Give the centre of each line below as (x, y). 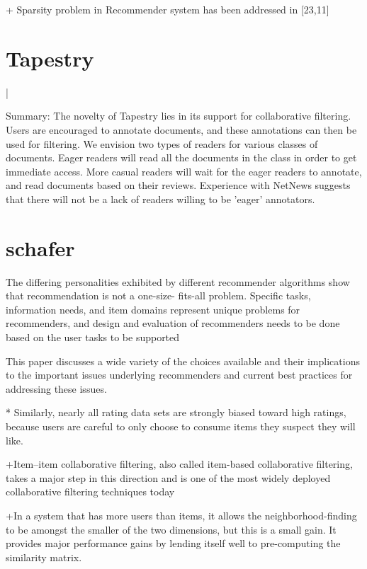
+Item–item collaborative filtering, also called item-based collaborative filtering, (179, 464)
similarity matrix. (44, 557)
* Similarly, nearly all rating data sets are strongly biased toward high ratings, (176, 412)
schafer (40, 247)
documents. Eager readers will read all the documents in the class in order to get (181, 157)
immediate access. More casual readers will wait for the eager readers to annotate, (184, 171)
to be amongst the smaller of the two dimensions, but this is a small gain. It (171, 529)
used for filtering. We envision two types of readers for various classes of (162, 143)
